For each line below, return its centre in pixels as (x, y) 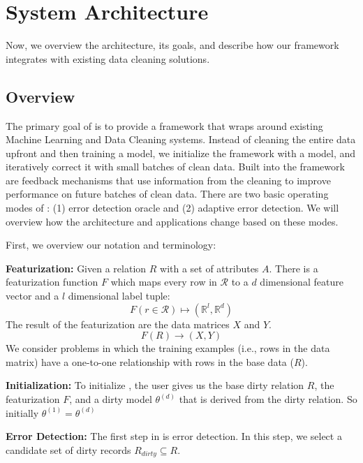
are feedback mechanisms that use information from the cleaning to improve (168, 180)
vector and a (32, 296)
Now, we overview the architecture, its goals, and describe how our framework (172, 45)
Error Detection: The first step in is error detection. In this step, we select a (174, 436)
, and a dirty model (111, 399)
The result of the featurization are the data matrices (118, 324)
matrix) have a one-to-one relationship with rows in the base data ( (150, 361)
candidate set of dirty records (68, 449)
